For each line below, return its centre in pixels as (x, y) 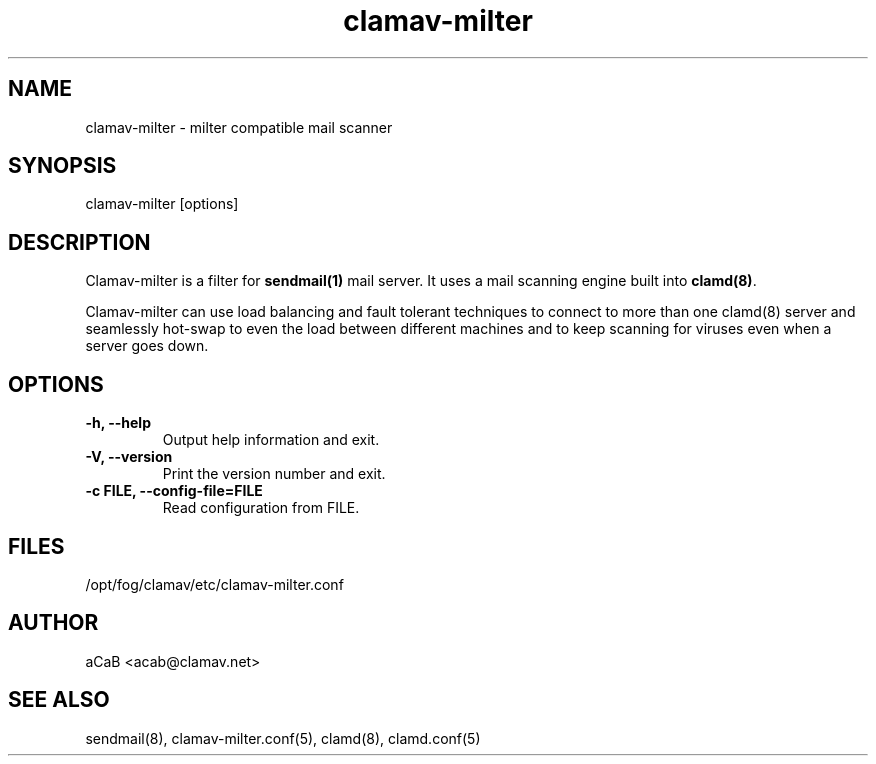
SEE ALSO (59, 700)
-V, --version (129, 457)
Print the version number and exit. (274, 474)
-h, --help (118, 423)
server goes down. (147, 346)
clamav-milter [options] (162, 204)
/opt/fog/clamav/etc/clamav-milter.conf (214, 584)
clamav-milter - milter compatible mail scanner (239, 127)
